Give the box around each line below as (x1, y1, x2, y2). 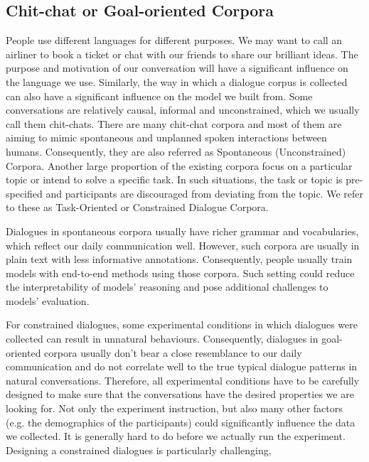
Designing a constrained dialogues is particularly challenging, (6, 442, 272, 457)
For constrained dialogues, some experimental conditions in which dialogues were (6, 317, 358, 332)
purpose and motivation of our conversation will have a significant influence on (6, 60, 348, 75)
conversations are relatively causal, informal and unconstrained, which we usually (6, 102, 360, 117)
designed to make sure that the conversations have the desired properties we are (6, 387, 354, 402)
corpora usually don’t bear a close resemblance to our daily (44, 345, 302, 360)
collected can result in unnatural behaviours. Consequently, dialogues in (6, 331, 319, 346)
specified (6, 186, 43, 200)
